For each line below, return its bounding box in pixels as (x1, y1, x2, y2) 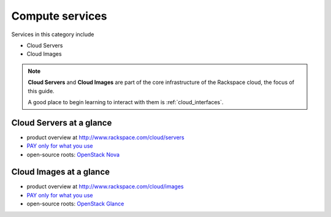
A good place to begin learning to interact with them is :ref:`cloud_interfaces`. (28, 98, 224, 105)
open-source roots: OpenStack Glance (26, 200, 124, 208)
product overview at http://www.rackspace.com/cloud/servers (26, 134, 185, 141)
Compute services (11, 9, 107, 23)
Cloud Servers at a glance (11, 117, 112, 128)
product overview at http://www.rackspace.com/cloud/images (26, 183, 184, 190)
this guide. (28, 87, 55, 94)
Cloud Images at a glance (11, 167, 110, 177)
